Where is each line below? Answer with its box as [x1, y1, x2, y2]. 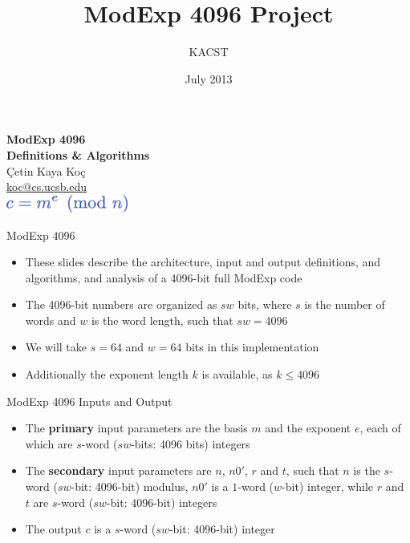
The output [25, 521, 82, 537]
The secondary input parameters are [25, 462, 212, 479]
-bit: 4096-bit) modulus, [71, 478, 189, 495]
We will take [25, 338, 87, 355]
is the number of [304, 296, 385, 313]
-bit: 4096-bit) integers [106, 493, 217, 510]
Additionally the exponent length [25, 366, 189, 383]
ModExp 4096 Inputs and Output [6, 392, 173, 409]
